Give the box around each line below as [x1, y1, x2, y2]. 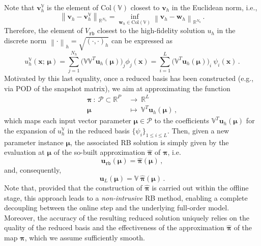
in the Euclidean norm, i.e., [171, 2, 257, 12]
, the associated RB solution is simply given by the [70, 136, 229, 147]
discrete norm [4, 35, 47, 45]
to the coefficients [154, 115, 209, 126]
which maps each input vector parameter [4, 115, 131, 126]
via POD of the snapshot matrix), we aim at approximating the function [4, 83, 230, 93]
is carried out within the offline [152, 182, 249, 193]
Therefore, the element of [4, 25, 83, 36]
